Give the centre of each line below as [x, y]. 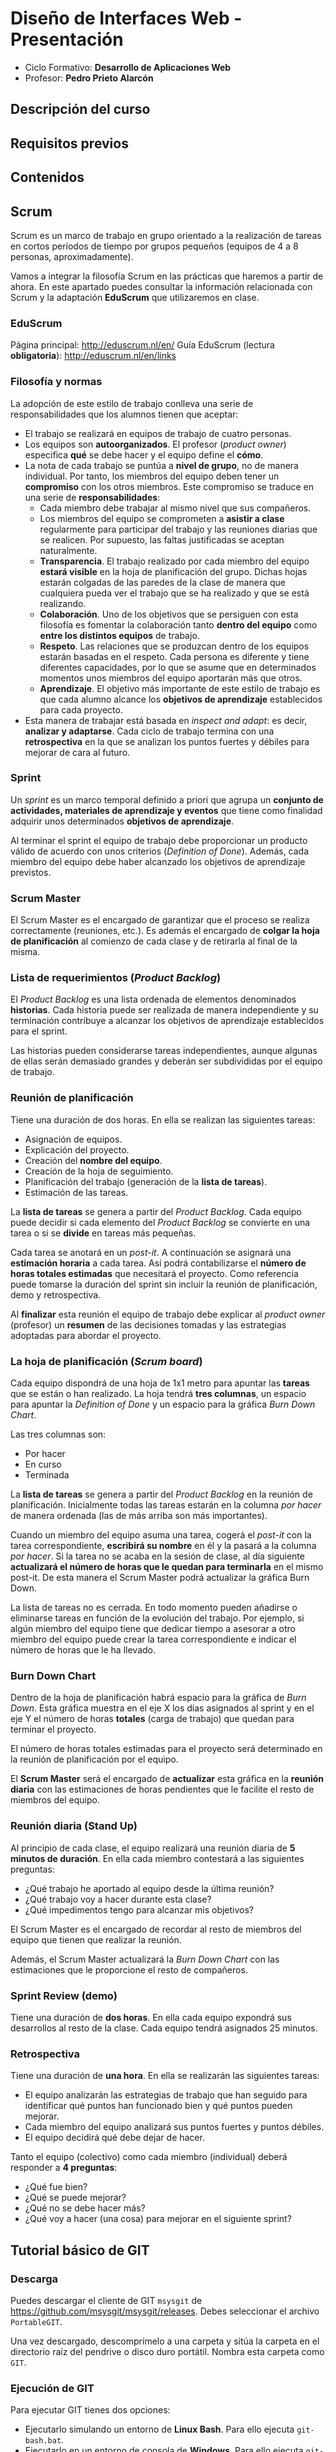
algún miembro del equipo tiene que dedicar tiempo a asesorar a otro [153, 1628]
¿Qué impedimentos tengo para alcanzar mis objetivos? [139, 1909]
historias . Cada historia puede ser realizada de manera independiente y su [164, 1010]
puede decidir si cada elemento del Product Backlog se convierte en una [160, 1222]
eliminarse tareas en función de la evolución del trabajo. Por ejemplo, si [157, 1618]
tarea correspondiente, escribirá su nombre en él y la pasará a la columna [163, 1545]
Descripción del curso [80, 109]
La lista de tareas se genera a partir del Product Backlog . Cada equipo [156, 1211]
